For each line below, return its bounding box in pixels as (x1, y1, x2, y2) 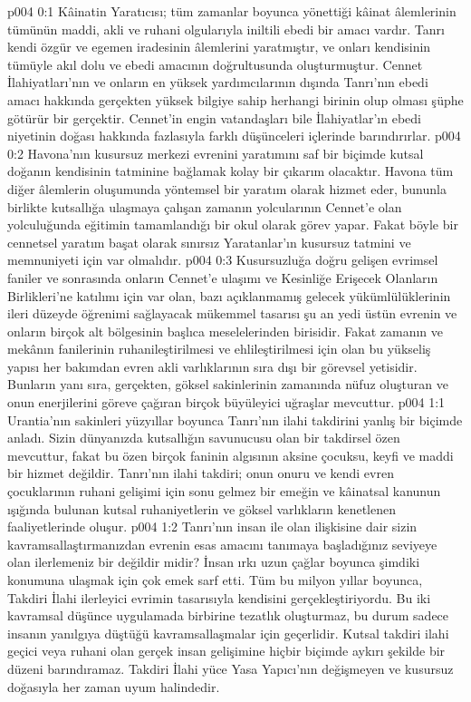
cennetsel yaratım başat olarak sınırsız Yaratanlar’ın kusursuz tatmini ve (7, 232, 411, 251)
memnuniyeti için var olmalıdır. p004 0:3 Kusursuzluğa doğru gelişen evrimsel (7, 250, 438, 269)
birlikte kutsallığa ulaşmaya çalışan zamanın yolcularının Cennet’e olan (7, 197, 402, 216)
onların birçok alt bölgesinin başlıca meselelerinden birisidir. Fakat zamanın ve (7, 321, 444, 340)
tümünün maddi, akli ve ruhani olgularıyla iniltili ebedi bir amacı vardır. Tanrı (7, 19, 445, 38)
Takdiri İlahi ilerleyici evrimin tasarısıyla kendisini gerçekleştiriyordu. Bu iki (7, 588, 431, 607)
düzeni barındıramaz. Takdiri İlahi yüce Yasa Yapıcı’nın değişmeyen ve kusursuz (7, 658, 454, 678)
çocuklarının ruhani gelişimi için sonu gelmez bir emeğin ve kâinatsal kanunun (7, 482, 441, 501)
